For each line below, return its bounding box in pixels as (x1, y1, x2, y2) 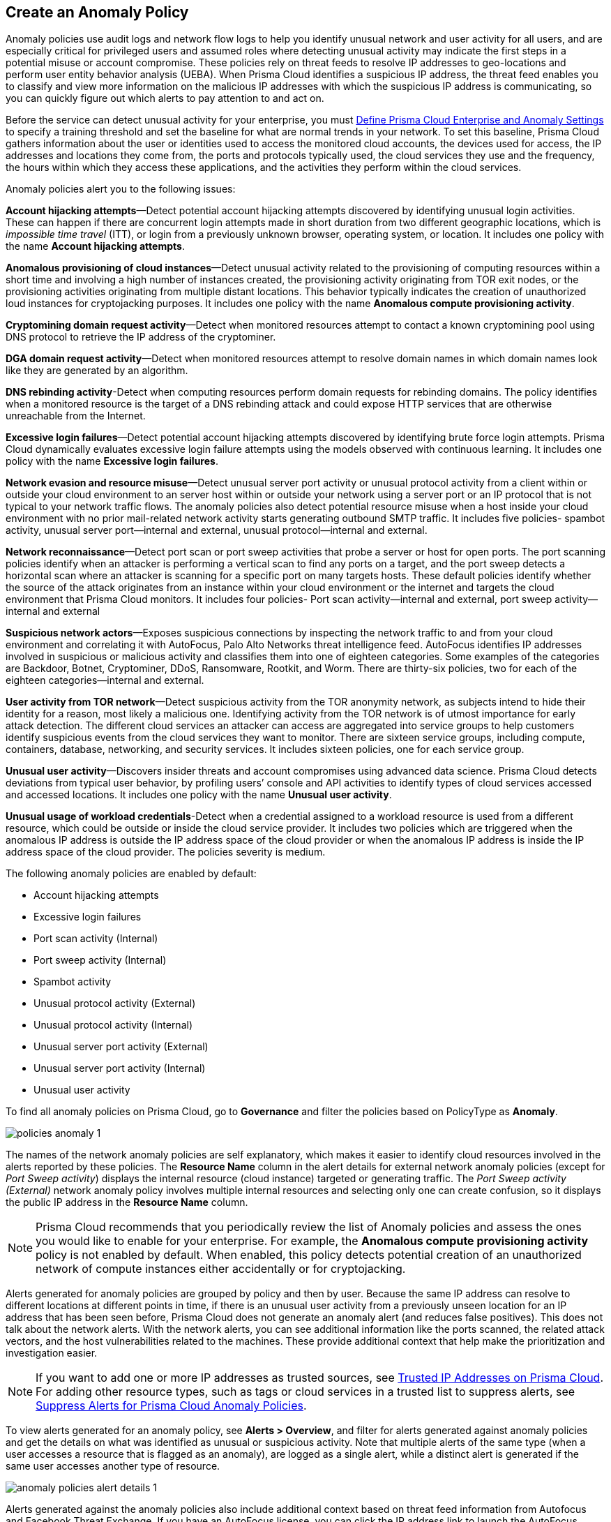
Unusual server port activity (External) (33, 1040, 209, 1053)
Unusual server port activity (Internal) (33, 1062, 206, 1075)
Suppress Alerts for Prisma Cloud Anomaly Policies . (36, 1398, 307, 1413)
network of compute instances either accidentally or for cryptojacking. (36, 1262, 406, 1276)
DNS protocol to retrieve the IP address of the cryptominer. (6, 331, 276, 343)
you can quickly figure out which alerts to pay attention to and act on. (6, 92, 324, 105)
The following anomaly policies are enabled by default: (6, 867, 257, 880)
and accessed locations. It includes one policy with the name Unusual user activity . (6, 789, 392, 801)
